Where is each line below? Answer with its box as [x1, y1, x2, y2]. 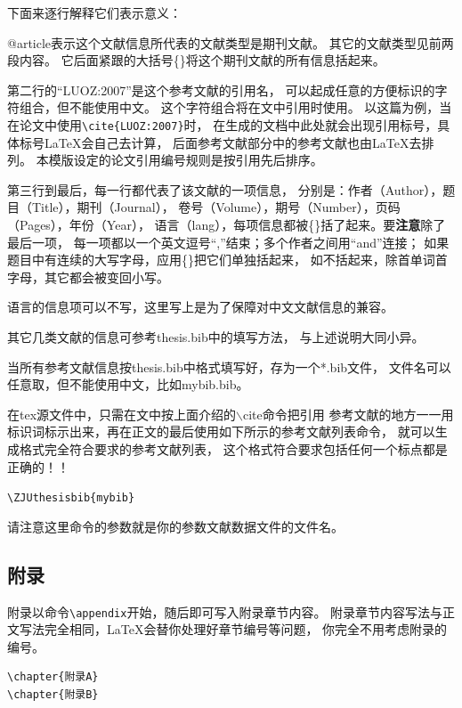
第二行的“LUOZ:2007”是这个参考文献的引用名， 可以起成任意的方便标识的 [7, 80, 435, 99]
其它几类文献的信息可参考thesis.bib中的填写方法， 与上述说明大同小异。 [7, 327, 425, 346]
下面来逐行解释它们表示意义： [7, 4, 182, 21]
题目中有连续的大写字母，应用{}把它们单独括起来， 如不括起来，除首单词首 [7, 250, 448, 269]
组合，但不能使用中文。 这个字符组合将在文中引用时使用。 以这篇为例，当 [19, 98, 452, 117]
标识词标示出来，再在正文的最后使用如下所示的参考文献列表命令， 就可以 [7, 422, 435, 441]
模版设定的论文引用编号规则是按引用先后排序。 [48, 151, 323, 169]
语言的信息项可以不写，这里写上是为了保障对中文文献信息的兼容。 [7, 297, 393, 316]
